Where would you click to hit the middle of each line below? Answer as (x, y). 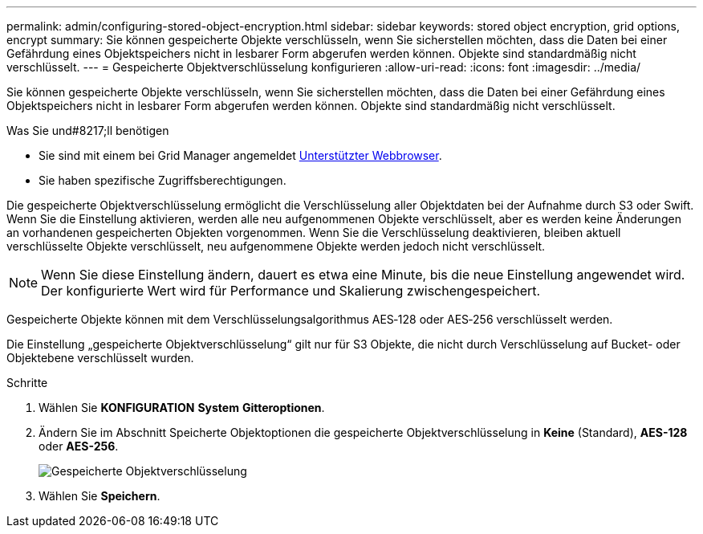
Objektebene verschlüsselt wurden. (100, 358)
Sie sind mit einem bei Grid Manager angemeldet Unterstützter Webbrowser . (240, 155)
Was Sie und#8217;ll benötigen (88, 130)
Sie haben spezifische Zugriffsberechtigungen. (163, 180)
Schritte (27, 383)
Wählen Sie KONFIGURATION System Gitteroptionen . (182, 408)
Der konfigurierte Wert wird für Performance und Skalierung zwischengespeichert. (291, 291)
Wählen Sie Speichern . (100, 496)
